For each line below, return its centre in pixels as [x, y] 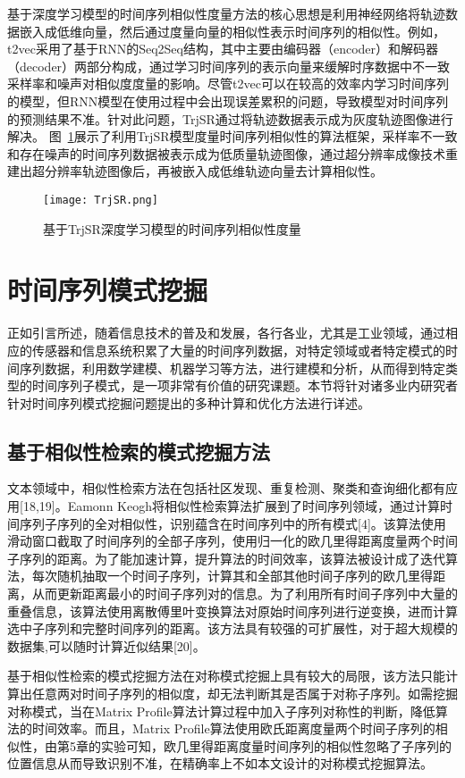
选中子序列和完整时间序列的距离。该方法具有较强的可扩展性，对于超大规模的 [232, 628]
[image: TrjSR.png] [101, 200]
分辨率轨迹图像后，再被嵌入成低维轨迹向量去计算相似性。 [213, 171]
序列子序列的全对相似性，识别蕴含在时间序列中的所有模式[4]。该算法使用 [232, 523]
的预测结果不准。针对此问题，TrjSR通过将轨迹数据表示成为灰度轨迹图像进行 [230, 118]
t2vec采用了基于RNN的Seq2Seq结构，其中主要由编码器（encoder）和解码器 [223, 49]
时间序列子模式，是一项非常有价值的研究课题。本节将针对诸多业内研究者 [245, 385]
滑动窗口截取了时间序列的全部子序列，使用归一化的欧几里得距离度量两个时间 [232, 541]
